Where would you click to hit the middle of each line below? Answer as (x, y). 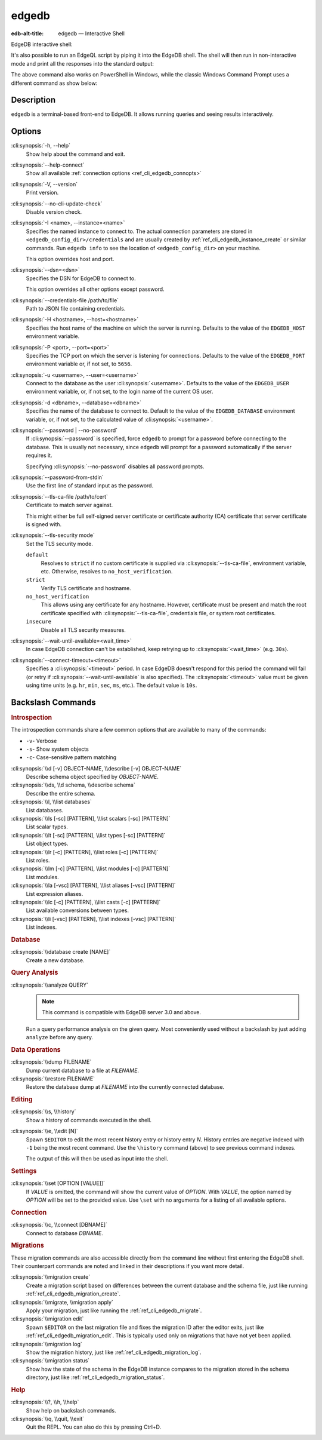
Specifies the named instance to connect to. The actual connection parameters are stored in (139, 231)
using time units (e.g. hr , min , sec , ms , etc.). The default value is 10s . (112, 685)
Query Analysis (35, 972)
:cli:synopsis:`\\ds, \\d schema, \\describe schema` (73, 785)
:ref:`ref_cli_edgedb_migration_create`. (73, 1294)
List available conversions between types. (78, 910)
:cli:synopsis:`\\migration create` (51, 1277)
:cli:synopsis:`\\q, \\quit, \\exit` (48, 1419)
